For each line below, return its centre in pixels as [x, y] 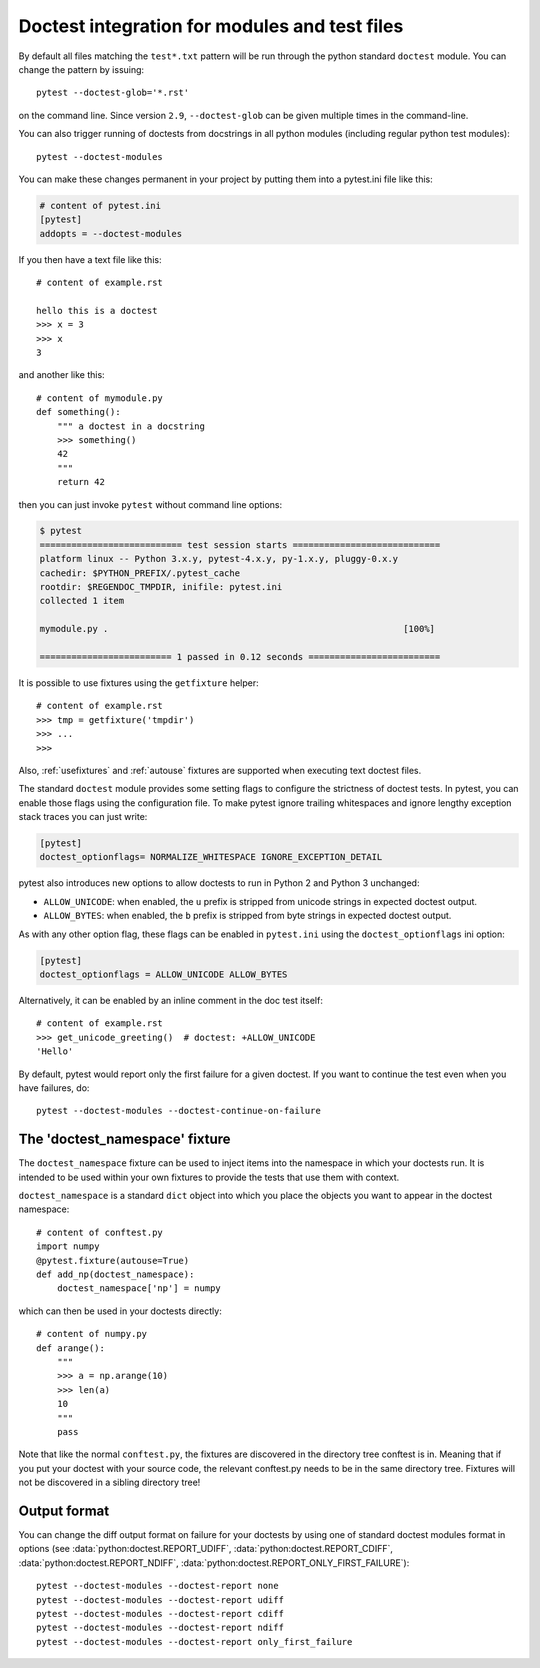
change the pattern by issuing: [81, 69]
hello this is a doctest [97, 310]
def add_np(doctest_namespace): [115, 1274]
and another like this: [61, 375]
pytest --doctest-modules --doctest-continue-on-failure [179, 1111]
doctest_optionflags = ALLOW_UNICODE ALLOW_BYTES [163, 974]
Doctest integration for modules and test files [211, 26]
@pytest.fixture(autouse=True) [113, 1260]
